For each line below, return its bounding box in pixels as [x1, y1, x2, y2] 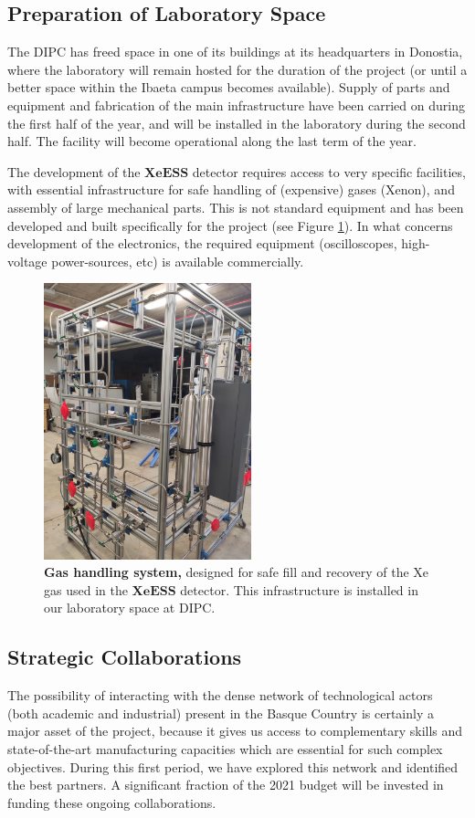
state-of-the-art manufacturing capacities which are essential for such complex [7, 739, 443, 759]
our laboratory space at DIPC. [44, 598, 216, 617]
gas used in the [44, 580, 128, 599]
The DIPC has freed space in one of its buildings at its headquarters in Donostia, [7, 42, 463, 61]
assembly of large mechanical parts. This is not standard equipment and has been [7, 197, 464, 216]
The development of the [7, 162, 141, 181]
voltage [7, 251, 47, 270]
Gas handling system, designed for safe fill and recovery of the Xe [44, 562, 429, 582]
